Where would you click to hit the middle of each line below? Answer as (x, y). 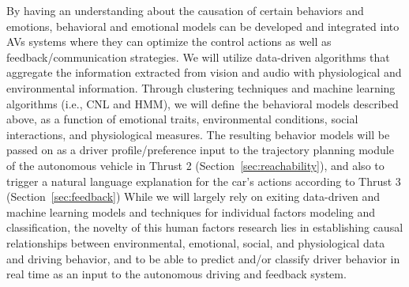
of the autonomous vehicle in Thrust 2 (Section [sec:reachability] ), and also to (195, 165)
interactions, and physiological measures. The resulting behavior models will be (198, 134)
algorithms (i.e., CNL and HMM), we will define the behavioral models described (203, 103)
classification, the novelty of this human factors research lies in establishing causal (205, 227)
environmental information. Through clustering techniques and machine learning (201, 87)
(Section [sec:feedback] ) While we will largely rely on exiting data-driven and (193, 196)
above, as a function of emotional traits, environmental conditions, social (182, 119)
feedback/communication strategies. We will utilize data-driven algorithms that (198, 57)
